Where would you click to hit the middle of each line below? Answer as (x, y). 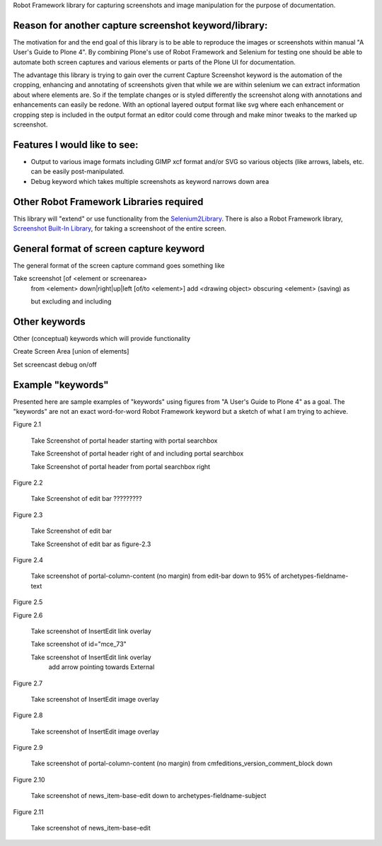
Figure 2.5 (28, 602)
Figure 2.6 (28, 615)
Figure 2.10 (29, 780)
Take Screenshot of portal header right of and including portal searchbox (137, 453)
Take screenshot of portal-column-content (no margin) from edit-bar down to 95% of (155, 576)
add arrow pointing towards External (102, 667)
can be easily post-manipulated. (78, 172)
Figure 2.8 (28, 715)
